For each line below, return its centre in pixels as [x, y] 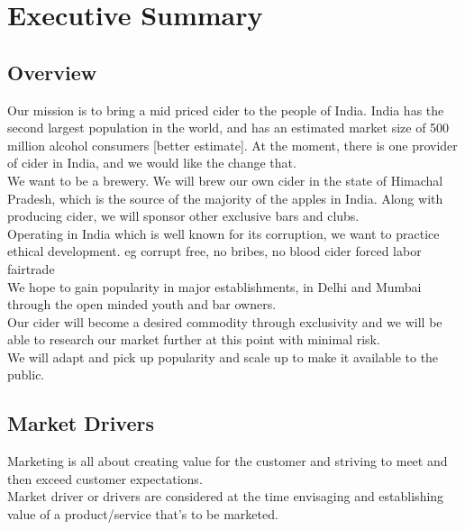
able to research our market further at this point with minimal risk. [194, 339]
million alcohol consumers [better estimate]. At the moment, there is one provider [232, 145]
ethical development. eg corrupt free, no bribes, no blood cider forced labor [214, 251]
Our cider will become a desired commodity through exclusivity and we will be [225, 321]
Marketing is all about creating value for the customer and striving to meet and [228, 461]
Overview [52, 72]
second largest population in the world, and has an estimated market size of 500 [228, 128]
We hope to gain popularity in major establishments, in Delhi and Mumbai [214, 286]
